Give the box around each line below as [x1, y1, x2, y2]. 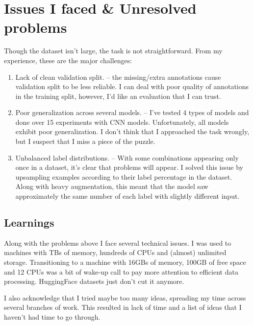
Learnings [4, 215, 54, 230]
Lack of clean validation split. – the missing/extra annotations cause [15, 71, 221, 82]
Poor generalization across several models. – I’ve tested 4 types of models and [15, 107, 249, 117]
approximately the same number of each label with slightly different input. [15, 191, 240, 201]
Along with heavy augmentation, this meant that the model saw [15, 181, 208, 191]
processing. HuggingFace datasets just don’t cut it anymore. [4, 276, 184, 286]
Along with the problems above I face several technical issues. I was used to [4, 237, 231, 248]
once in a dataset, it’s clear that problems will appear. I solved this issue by [15, 162, 243, 172]
